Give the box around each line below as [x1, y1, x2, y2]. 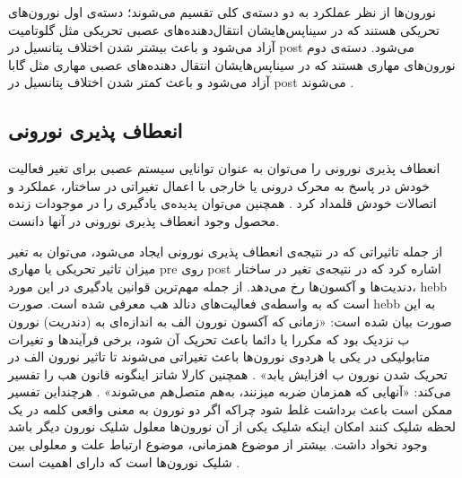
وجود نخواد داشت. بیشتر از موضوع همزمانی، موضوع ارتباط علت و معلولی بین [8, 435, 428, 454]
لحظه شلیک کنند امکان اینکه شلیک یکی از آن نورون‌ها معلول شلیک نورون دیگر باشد [8, 417, 457, 436]
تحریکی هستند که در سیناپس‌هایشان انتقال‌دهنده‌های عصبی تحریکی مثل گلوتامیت [8, 20, 440, 39]
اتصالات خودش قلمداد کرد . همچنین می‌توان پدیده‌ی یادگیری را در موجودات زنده [8, 194, 437, 213]
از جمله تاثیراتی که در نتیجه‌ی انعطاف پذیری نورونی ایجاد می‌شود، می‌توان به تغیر [8, 241, 443, 260]
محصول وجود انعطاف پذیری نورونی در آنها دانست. [8, 211, 280, 230]
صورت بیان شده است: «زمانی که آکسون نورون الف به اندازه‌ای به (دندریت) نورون [8, 311, 452, 330]
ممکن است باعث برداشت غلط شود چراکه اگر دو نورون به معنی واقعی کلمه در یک [8, 399, 453, 418]
